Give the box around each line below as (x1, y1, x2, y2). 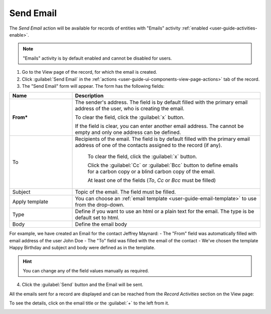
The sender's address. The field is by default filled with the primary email (75, 99, 248, 106)
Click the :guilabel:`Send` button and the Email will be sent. (22, 281, 144, 288)
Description (75, 92, 104, 99)
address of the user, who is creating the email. (75, 105, 185, 112)
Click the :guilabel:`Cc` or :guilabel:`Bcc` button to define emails (87, 162, 238, 169)
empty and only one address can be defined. (75, 129, 181, 136)
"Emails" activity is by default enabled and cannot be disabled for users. (23, 55, 172, 61)
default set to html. (75, 214, 120, 221)
